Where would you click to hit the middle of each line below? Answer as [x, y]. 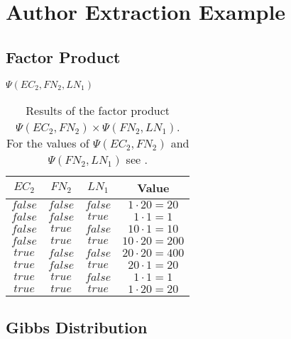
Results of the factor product [98, 110]
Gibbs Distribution [77, 327]
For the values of [48, 143]
